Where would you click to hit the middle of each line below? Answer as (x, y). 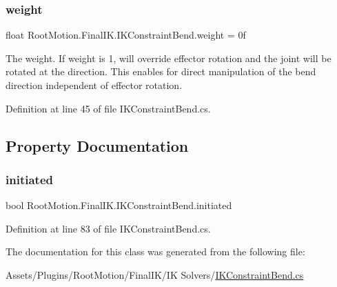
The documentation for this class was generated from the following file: (155, 251)
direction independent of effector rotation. (94, 85)
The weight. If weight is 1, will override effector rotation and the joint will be (168, 58)
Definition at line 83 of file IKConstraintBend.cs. (108, 228)
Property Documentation (97, 145)
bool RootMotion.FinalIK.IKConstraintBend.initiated (119, 205)
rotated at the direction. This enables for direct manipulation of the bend (161, 71)
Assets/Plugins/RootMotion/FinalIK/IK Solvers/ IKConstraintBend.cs (155, 274)
